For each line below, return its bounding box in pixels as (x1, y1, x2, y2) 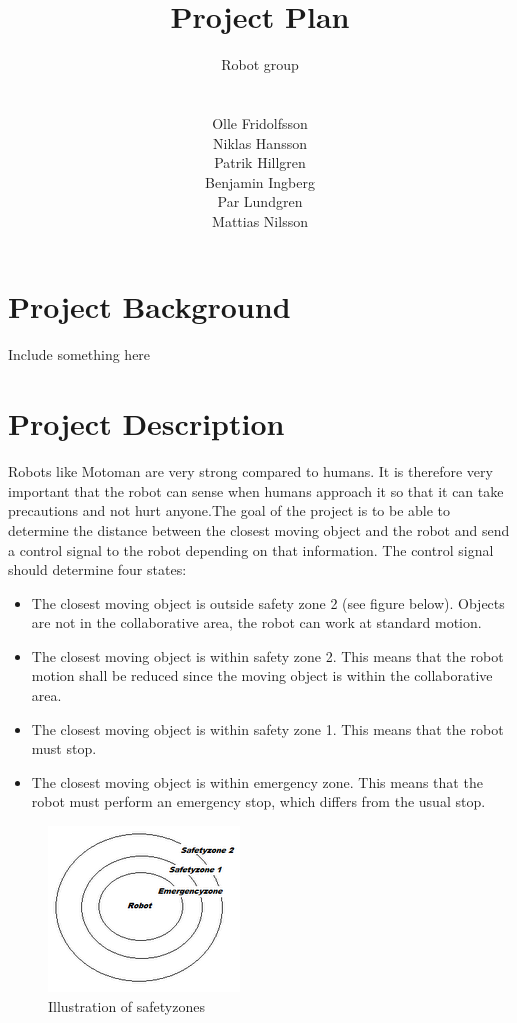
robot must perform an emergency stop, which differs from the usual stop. (31, 791, 486, 812)
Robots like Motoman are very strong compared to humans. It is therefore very (8, 461, 493, 482)
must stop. (31, 738, 97, 759)
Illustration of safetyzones (48, 995, 205, 1016)
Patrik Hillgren (214, 152, 306, 173)
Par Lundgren (217, 191, 303, 212)
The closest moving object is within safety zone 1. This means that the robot (31, 718, 504, 739)
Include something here (8, 344, 151, 365)
